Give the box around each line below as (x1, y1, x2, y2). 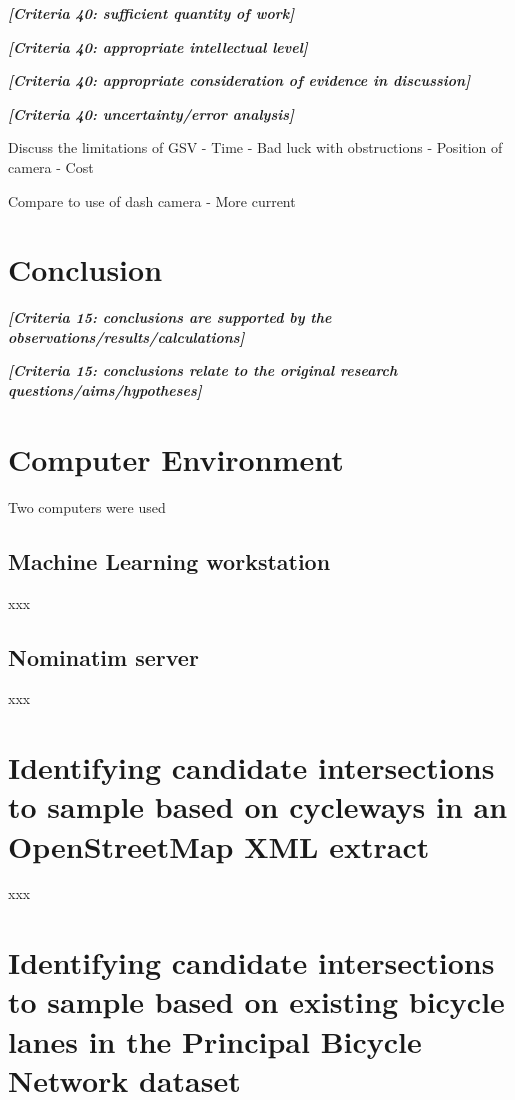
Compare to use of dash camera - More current (8, 190, 296, 211)
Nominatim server (8, 641, 199, 672)
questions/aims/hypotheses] (8, 380, 202, 401)
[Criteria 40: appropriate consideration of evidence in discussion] (8, 70, 471, 91)
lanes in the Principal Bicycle (8, 1020, 422, 1061)
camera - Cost (8, 156, 94, 177)
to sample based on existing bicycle (8, 981, 505, 1022)
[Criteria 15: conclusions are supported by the (8, 307, 332, 328)
